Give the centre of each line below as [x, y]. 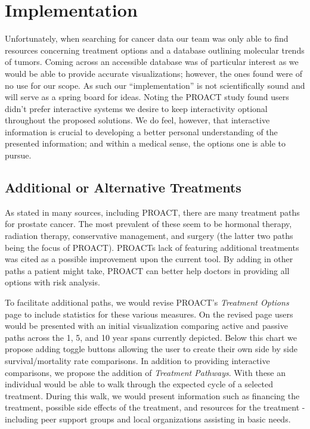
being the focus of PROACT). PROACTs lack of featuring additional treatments [152, 247]
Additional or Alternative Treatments [123, 187]
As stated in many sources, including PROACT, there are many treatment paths [152, 212]
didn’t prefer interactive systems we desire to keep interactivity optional [136, 108]
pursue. [18, 155]
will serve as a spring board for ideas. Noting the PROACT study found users [147, 97]
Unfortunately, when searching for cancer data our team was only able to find [147, 38]
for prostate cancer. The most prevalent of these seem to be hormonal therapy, [148, 224]
